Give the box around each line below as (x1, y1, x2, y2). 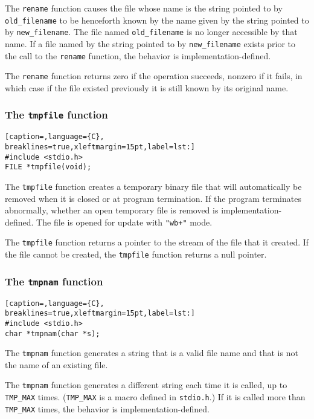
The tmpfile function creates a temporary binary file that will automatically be (5, 180, 302, 192)
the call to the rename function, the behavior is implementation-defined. (5, 49, 271, 62)
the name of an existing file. (5, 358, 108, 371)
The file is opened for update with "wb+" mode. (36, 215, 213, 228)
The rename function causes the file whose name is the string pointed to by (5, 2, 283, 14)
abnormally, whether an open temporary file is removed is (5, 204, 219, 216)
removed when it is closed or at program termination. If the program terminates (5, 192, 301, 204)
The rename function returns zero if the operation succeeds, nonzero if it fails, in (5, 70, 303, 82)
